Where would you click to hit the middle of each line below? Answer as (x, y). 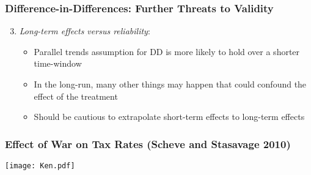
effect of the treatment (76, 96)
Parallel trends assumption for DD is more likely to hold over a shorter (167, 51)
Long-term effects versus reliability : (85, 31)
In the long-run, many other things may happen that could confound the (170, 84)
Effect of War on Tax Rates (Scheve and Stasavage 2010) (148, 143)
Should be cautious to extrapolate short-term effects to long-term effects (169, 117)
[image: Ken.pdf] (40, 166)
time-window (58, 63)
